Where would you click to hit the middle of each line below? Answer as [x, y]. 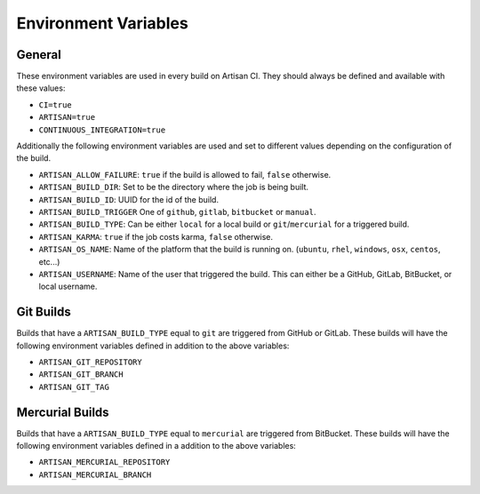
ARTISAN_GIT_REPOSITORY [90, 362]
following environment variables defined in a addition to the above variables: [156, 446]
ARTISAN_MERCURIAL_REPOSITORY [104, 462]
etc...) [49, 261]
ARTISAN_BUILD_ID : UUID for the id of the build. [129, 199]
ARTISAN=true [67, 117]
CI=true [56, 105]
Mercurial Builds [63, 412]
